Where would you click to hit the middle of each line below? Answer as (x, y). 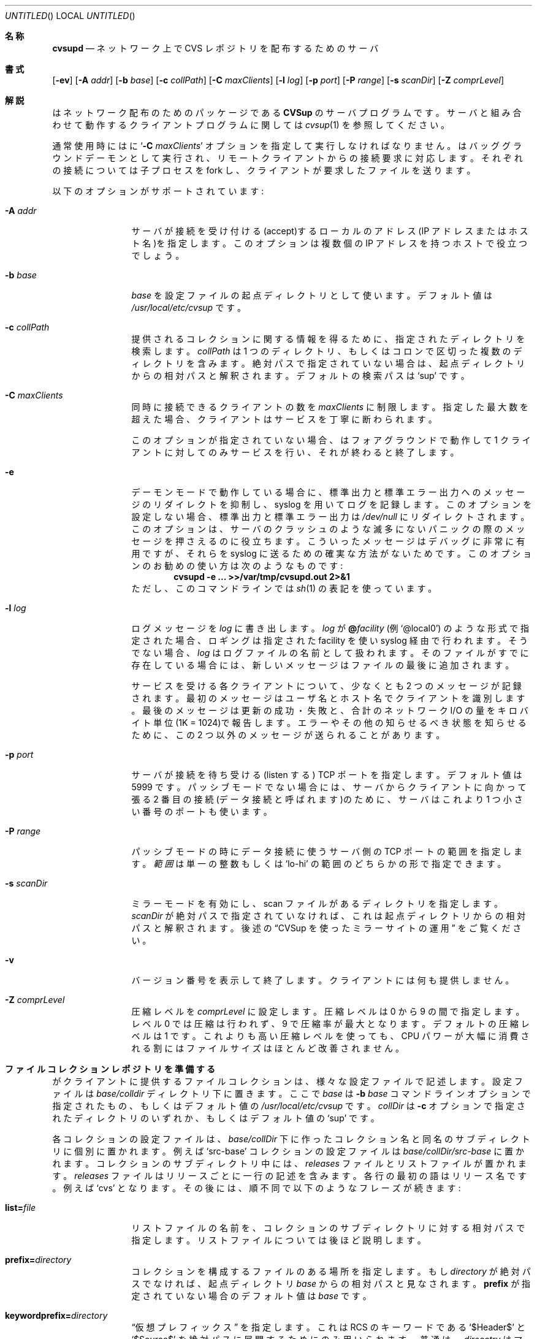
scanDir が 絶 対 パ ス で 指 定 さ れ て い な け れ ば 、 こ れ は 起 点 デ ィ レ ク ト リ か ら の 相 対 (329, 916)
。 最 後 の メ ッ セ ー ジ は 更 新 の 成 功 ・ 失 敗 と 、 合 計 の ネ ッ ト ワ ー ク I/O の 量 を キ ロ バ (330, 710)
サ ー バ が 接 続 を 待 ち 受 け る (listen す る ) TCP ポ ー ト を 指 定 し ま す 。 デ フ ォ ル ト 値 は (327, 775)
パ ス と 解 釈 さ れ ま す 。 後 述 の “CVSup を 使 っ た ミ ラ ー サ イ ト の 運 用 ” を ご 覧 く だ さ (326, 928)
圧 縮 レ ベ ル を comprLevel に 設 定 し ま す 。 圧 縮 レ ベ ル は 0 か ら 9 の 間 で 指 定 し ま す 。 (328, 1011)
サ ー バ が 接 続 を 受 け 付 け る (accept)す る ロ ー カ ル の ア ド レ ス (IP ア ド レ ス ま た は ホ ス (330, 231)
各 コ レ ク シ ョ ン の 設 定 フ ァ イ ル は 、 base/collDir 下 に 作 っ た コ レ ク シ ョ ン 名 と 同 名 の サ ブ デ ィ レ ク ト (291, 1139)
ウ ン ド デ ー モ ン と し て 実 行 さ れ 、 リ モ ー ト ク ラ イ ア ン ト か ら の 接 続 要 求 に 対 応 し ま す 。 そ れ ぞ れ (288, 158)
